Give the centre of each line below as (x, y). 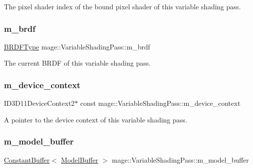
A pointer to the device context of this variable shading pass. (96, 119)
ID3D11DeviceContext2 (39, 103)
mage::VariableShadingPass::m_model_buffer (180, 159)
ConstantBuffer (27, 159)
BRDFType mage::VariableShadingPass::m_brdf (77, 46)
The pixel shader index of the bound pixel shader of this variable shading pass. (123, 6)
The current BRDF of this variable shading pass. (77, 63)
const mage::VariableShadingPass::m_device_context (160, 103)
